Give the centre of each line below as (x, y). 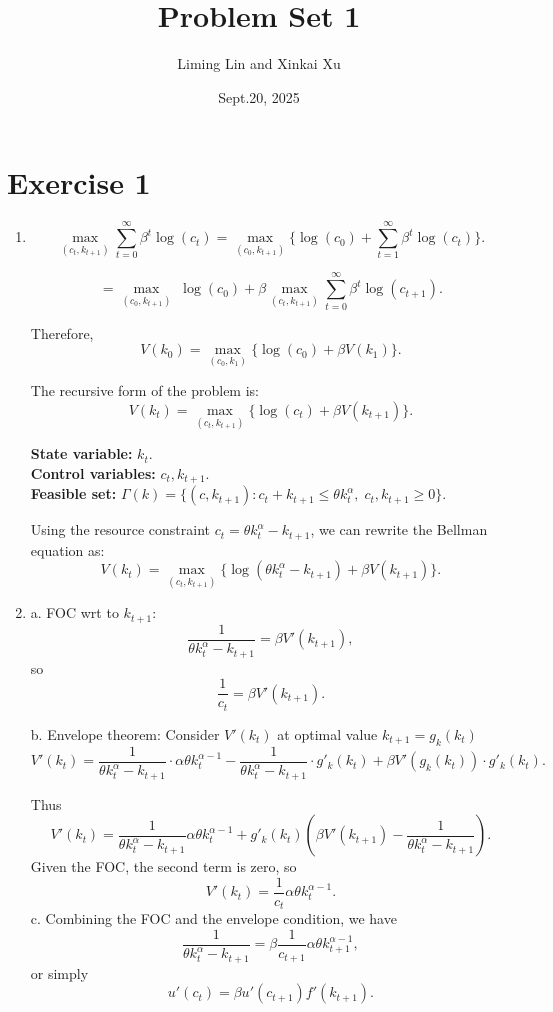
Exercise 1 (79, 182)
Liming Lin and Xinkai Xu (259, 63)
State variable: (81, 453)
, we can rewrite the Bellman (399, 529)
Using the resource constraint (120, 529)
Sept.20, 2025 (259, 96)
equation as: (67, 549)
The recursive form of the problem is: (144, 390)
